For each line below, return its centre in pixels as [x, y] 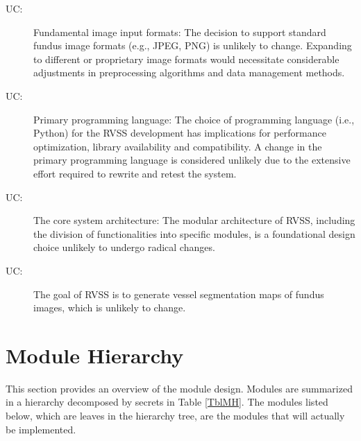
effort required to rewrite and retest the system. [135, 173]
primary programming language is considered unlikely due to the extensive [192, 160]
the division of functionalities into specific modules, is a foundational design [194, 233]
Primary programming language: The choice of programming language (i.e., [194, 119]
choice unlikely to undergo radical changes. [124, 247]
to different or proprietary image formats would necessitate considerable [186, 59]
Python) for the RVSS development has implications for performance [180, 133]
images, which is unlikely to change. [110, 308]
